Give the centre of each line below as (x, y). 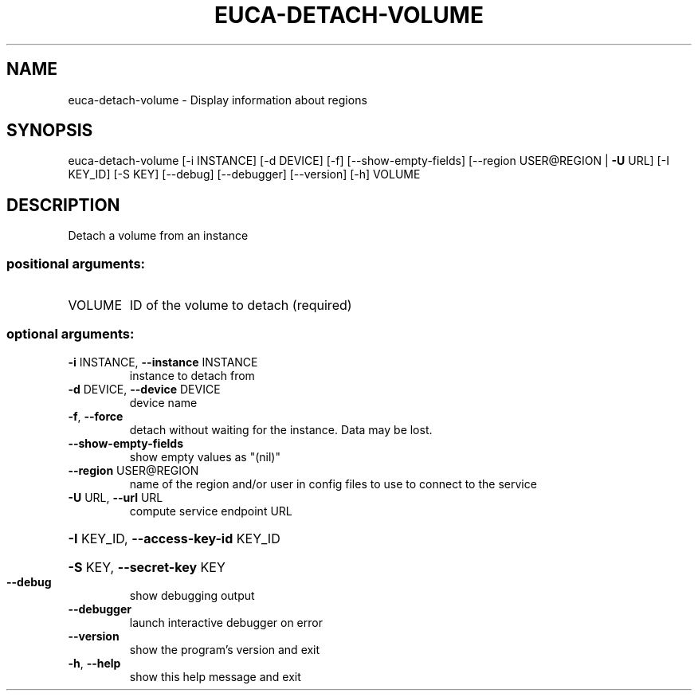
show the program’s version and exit (225, 649)
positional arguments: (76, 263)
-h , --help (94, 663)
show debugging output (192, 595)
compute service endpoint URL (211, 511)
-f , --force (96, 416)
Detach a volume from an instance (158, 236)
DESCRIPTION (63, 205)
